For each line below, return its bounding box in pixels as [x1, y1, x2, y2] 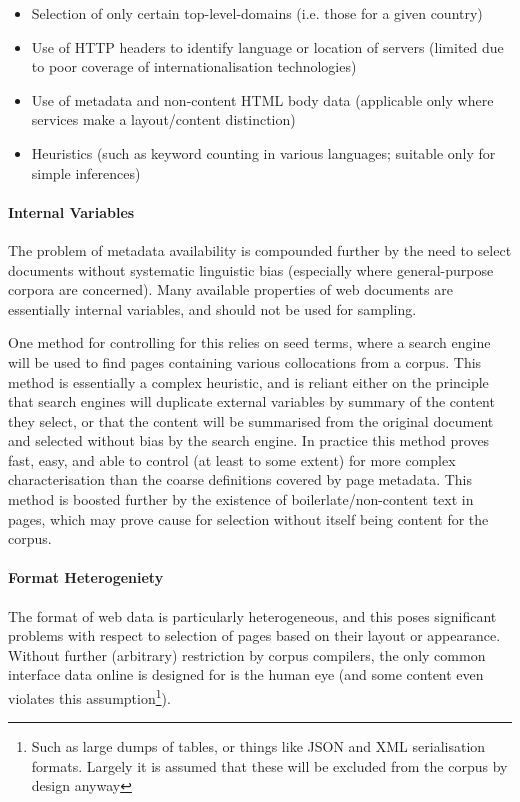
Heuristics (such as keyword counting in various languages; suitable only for [31, 142, 496, 163]
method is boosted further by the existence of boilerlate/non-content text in [8, 489, 474, 510]
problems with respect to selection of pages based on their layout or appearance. [8, 625, 501, 646]
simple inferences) [31, 162, 141, 183]
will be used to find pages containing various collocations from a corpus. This [8, 351, 482, 372]
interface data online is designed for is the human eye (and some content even [8, 664, 484, 685]
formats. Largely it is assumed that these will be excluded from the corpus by [31, 755, 508, 776]
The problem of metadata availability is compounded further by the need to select [8, 239, 512, 260]
